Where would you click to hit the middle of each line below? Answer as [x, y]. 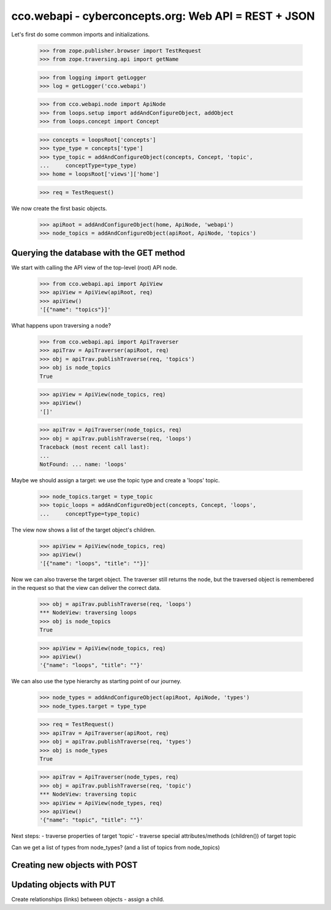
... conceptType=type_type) [88, 166]
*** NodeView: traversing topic [88, 794]
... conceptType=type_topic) [90, 514]
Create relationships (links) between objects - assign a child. [88, 899]
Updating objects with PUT [64, 885]
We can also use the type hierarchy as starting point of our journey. [97, 681]
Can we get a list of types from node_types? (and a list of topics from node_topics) [116, 847]
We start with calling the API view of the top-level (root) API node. [94, 267]
